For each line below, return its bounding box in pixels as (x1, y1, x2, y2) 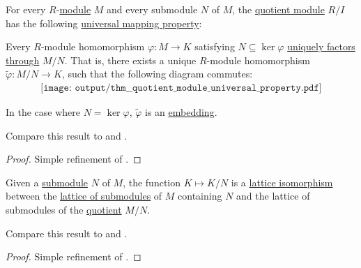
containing (178, 188, 222, 203)
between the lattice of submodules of (6, 188, 162, 203)
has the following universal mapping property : (6, 15, 202, 30)
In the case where (6, 105, 81, 119)
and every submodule (107, 2, 198, 16)
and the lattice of (236, 188, 310, 203)
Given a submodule (6, 174, 89, 189)
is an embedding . (145, 105, 217, 119)
